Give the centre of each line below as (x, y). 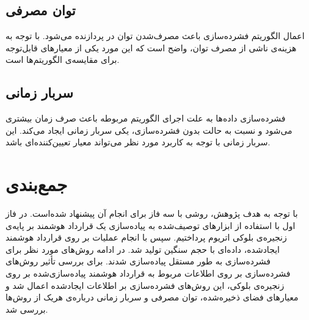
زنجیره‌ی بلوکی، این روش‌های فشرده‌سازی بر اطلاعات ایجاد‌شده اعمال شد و (145, 285)
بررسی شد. (27, 309)
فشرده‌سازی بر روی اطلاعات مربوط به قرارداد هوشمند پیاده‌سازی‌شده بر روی (148, 273)
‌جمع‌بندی (37, 184)
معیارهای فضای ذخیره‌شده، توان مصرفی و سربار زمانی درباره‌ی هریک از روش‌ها (152, 297)
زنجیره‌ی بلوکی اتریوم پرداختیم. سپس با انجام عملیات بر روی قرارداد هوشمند (146, 237)
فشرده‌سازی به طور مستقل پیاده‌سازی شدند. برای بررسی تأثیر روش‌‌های (138, 261)
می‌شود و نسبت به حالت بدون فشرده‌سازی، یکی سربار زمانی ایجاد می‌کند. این (149, 130)
